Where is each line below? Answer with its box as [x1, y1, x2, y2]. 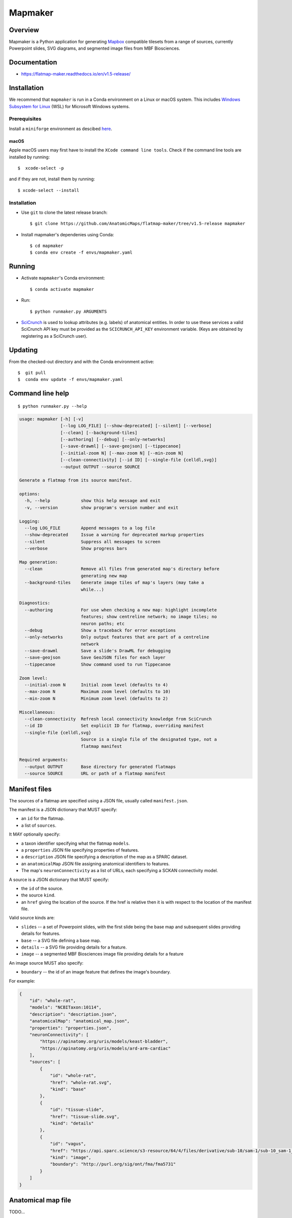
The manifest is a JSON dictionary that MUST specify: [9, 806, 118, 812]
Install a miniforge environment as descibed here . [9, 126, 112, 132]
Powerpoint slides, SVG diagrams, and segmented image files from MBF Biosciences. [9, 45, 180, 51]
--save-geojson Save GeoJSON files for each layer [24, 655, 166, 660]
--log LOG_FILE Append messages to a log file [24, 525, 156, 531]
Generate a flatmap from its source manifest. [19, 477, 132, 483]
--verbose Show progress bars [24, 546, 128, 552]
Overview [9, 26, 39, 34]
